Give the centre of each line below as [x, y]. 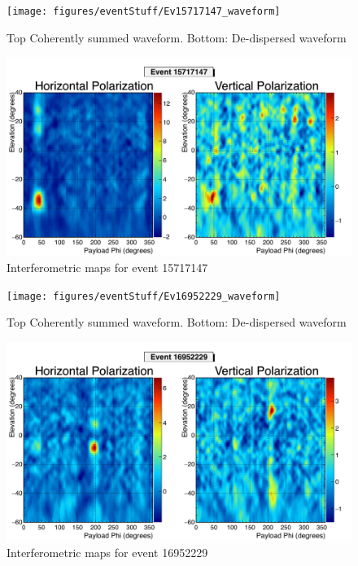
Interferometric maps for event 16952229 [107, 552]
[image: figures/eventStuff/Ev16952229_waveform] [144, 296]
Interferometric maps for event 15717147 [107, 268]
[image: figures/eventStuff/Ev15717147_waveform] [144, 11]
